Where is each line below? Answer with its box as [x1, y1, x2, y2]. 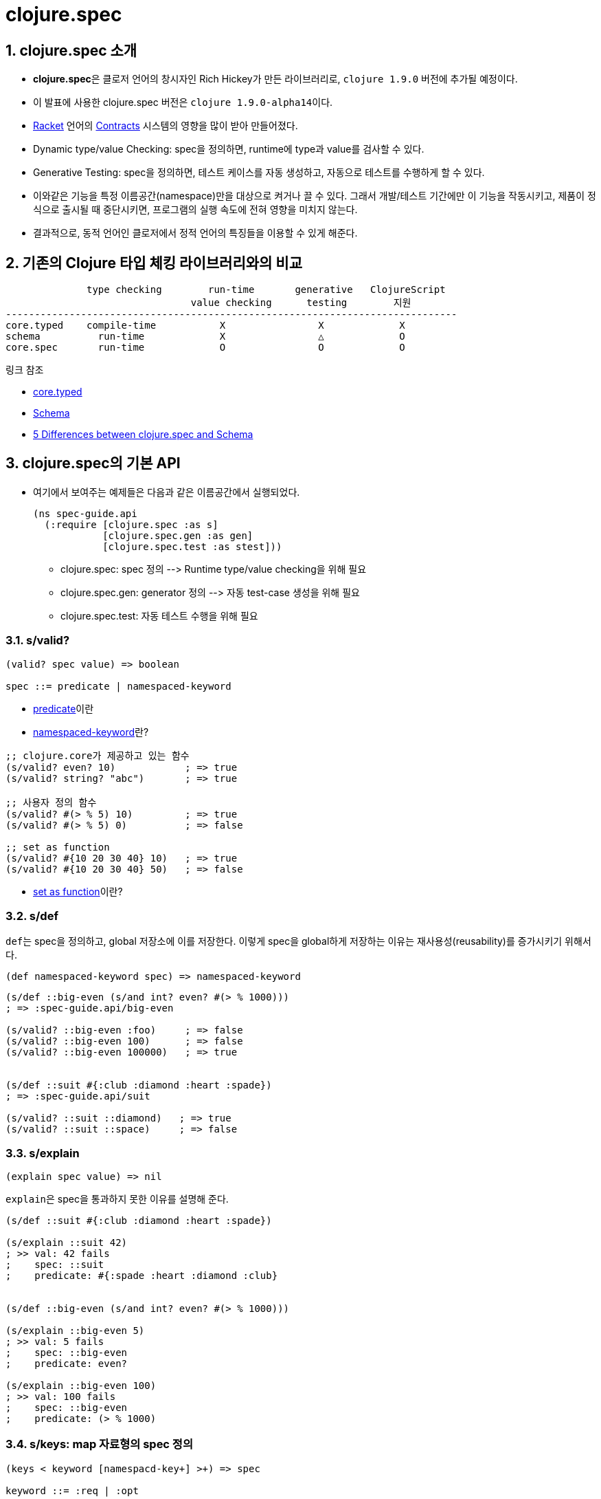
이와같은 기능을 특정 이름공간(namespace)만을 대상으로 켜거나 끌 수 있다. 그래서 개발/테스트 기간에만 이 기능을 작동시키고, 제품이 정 [33, 190, 596, 202]
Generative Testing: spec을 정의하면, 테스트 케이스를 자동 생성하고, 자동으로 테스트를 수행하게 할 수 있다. [33, 166, 485, 179]
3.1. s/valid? [5, 633, 70, 648]
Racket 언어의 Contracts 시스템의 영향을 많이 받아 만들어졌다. [33, 120, 298, 132]
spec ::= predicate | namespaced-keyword [5, 680, 231, 692]
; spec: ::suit [5, 1259, 104, 1271]
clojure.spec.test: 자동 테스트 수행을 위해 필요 [60, 609, 258, 622]
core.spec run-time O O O [5, 342, 405, 353]
